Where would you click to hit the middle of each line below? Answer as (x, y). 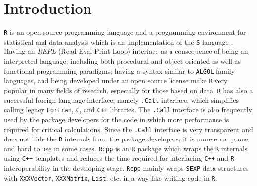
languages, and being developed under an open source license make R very (116, 80)
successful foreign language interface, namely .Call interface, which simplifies (121, 100)
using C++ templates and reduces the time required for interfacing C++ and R (119, 158)
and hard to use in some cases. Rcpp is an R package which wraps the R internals (126, 148)
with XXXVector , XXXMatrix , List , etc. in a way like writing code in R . (111, 177)
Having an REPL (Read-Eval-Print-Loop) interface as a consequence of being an (126, 51)
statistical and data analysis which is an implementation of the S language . (119, 41)
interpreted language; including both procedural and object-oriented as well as (123, 61)
